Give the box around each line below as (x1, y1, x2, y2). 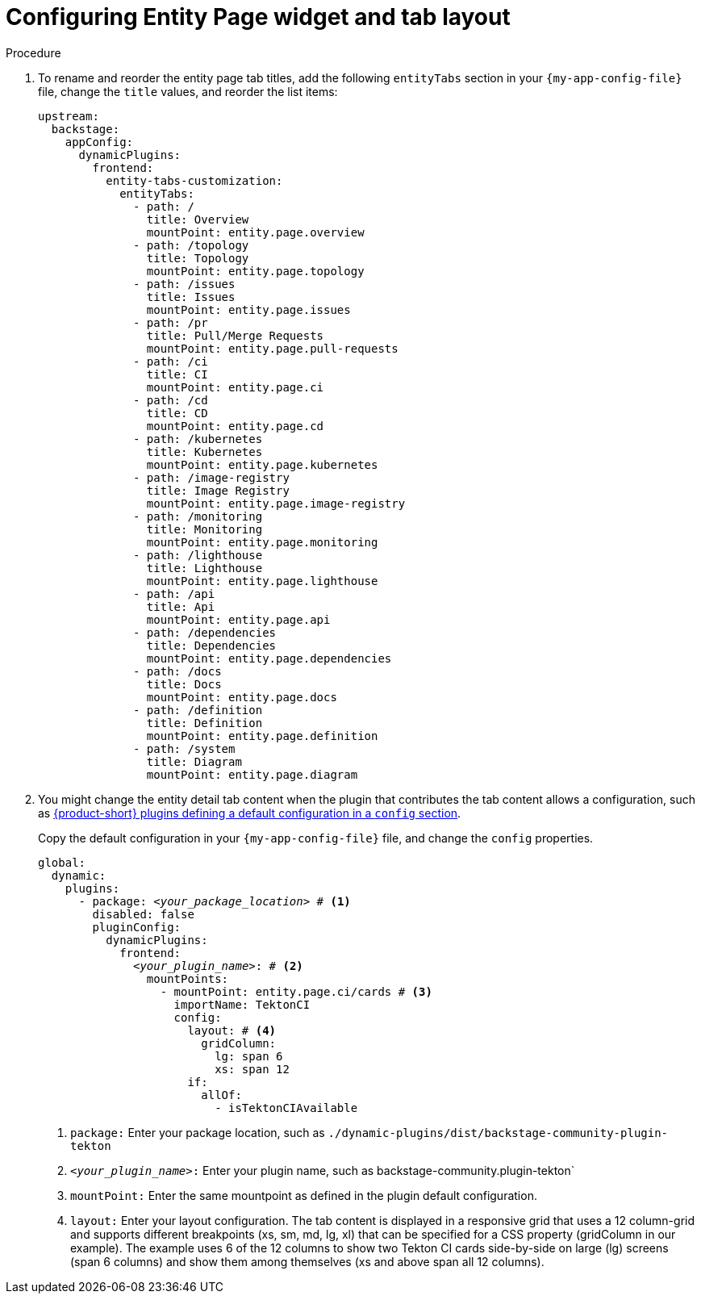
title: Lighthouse (146, 561, 263, 575)
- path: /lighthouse (133, 548, 263, 562)
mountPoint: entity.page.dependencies (146, 651, 392, 665)
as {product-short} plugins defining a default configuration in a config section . (38, 805, 461, 820)
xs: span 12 (215, 1062, 290, 1076)
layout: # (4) (187, 1023, 277, 1037)
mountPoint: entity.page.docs (146, 690, 337, 704)
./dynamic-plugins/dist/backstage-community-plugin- (328, 1126, 669, 1139)
